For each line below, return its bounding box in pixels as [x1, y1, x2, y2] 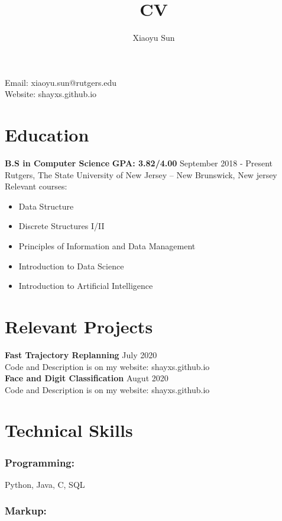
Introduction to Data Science [18, 259, 124, 272]
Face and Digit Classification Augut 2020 [5, 372, 168, 384]
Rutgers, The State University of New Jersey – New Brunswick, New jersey [5, 168, 277, 181]
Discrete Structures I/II [18, 220, 105, 232]
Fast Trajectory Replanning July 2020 [5, 348, 157, 361]
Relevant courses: [5, 180, 67, 192]
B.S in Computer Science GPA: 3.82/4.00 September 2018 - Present [5, 157, 273, 169]
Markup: [5, 503, 47, 518]
